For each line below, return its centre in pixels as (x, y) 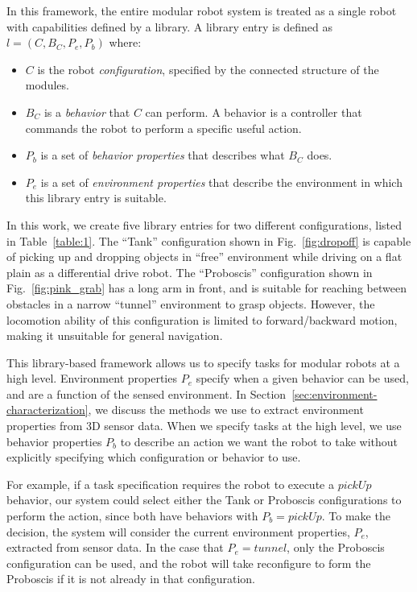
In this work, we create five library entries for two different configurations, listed (204, 224)
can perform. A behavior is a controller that (254, 112)
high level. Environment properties (92, 378)
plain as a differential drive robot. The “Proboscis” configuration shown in (190, 272)
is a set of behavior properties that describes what (163, 155)
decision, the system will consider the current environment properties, (178, 531)
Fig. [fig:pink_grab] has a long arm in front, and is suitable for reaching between (206, 288)
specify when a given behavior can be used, (302, 378)
